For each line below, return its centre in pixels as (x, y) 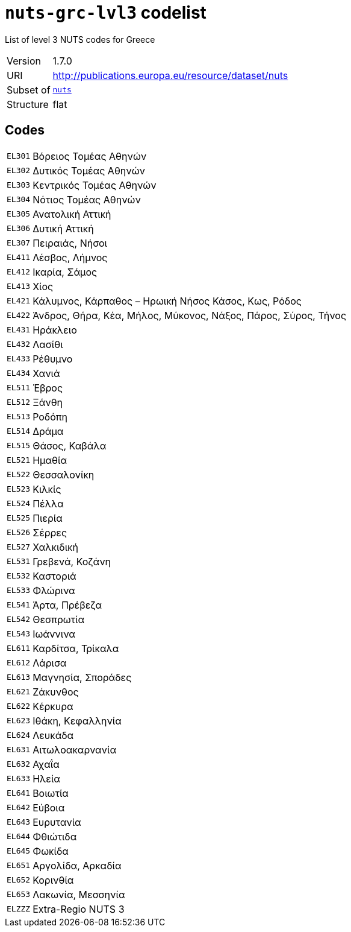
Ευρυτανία (57, 822)
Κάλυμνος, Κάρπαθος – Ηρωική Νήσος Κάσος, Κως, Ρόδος (167, 301)
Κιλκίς (47, 489)
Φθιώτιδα (55, 836)
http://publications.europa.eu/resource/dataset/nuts (170, 75)
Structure (28, 104)
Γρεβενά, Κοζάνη (72, 561)
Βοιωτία (51, 793)
